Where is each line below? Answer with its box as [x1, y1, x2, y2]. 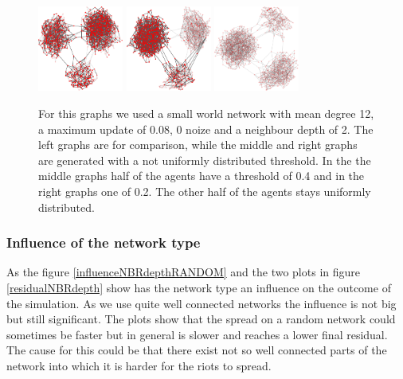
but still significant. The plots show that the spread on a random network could [6, 311, 396, 327]
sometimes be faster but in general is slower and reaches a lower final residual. [6, 326, 388, 342]
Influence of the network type [6, 232, 201, 252]
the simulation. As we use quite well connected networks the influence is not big [6, 295, 397, 311]
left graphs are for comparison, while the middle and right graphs [38, 136, 358, 153]
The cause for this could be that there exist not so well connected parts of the [6, 342, 387, 358]
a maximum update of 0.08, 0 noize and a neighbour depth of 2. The [38, 120, 374, 137]
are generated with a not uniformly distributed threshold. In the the [38, 151, 371, 168]
